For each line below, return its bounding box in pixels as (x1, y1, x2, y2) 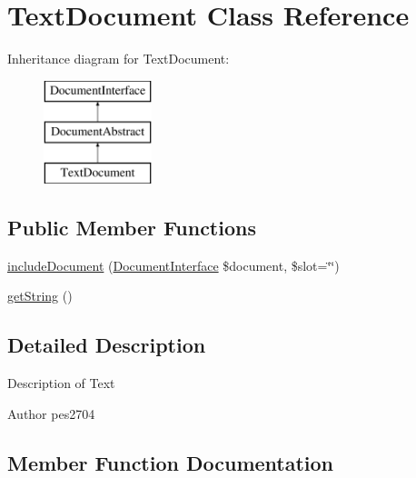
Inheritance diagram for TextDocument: (7, 49, 230, 68)
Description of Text (7, 373, 115, 393)
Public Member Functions (7, 214, 256, 242)
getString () (7, 286, 73, 305)
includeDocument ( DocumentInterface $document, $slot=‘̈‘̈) (7, 255, 340, 274)
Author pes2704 (7, 403, 95, 423)
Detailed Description (7, 331, 206, 359)
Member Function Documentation (7, 448, 334, 476)
